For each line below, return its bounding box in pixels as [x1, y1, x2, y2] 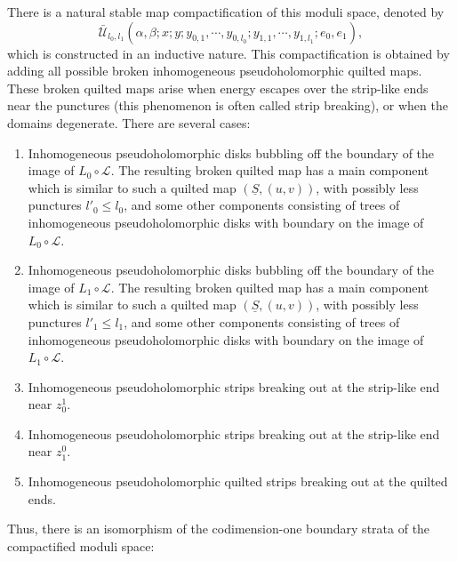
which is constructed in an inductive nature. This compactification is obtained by [7, 44, 450, 62]
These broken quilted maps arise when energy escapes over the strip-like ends [7, 78, 429, 97]
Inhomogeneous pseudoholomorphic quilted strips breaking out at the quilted [28, 472, 448, 491]
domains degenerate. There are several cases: [7, 113, 251, 132]
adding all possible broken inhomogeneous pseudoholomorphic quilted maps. [7, 61, 422, 80]
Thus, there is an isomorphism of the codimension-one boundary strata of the [7, 519, 430, 538]
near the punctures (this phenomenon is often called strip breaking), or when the [7, 96, 448, 115]
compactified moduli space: [7, 536, 155, 555]
